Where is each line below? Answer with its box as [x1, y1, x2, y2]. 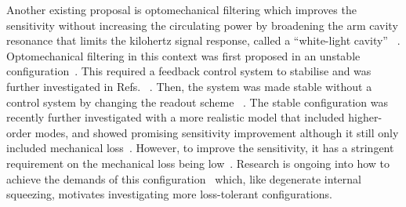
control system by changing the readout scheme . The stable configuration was [6, 93, 388, 110]
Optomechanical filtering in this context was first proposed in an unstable [6, 47, 361, 64]
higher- [348, 109, 382, 125]
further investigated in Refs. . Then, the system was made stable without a [6, 78, 372, 94]
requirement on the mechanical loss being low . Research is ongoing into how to [6, 154, 390, 171]
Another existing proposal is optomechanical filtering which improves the [6, 2, 357, 17]
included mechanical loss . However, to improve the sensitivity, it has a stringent [6, 140, 394, 156]
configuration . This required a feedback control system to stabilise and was [6, 63, 372, 79]
